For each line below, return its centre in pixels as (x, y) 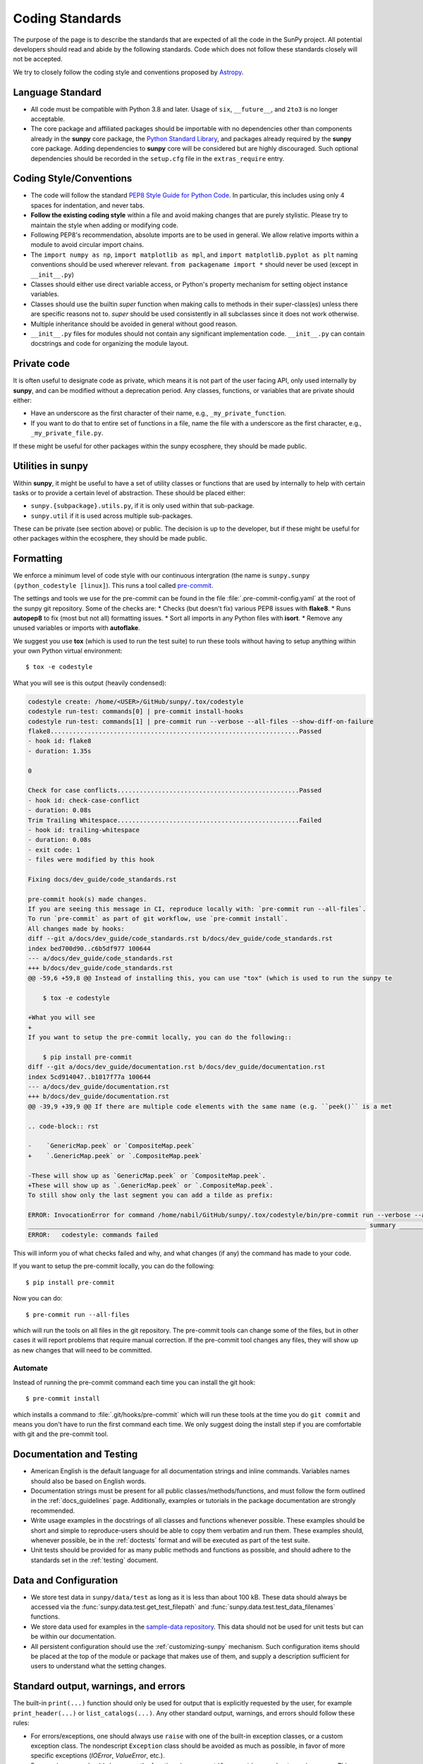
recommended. (53, 1511)
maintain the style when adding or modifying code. (105, 225)
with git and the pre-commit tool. (61, 1434)
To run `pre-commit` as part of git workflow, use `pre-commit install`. (158, 919)
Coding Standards (67, 18)
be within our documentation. (73, 1636)
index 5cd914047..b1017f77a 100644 (89, 1077)
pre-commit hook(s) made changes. (87, 899)
